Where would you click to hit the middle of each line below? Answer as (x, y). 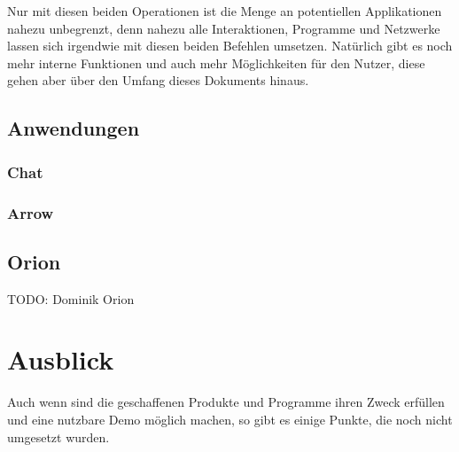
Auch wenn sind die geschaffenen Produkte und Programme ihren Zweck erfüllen (226, 402)
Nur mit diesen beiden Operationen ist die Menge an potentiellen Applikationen (225, 11)
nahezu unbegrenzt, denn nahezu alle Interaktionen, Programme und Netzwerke (224, 28)
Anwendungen (74, 128)
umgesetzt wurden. (58, 436)
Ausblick (61, 359)
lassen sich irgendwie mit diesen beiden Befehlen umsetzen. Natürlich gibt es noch (230, 46)
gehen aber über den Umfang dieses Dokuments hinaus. (158, 80)
